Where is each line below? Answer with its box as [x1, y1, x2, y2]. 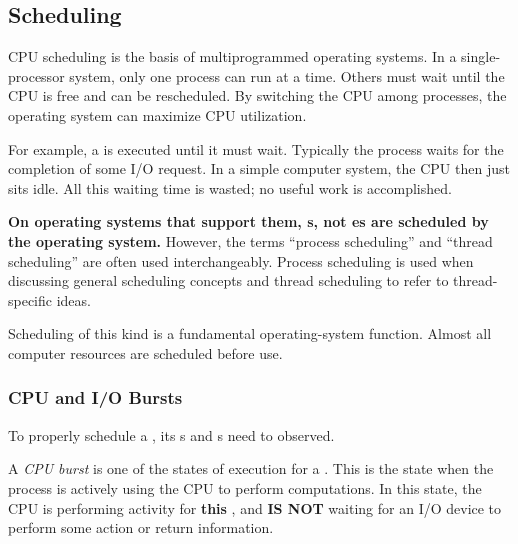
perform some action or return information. [8, 517, 274, 538]
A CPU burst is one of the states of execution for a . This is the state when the [8, 458, 494, 479]
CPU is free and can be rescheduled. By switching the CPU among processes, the [8, 85, 507, 106]
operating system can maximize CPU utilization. [8, 104, 307, 125]
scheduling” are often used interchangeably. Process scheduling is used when [8, 250, 474, 271]
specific [8, 289, 53, 310]
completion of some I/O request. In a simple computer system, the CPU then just [8, 158, 510, 179]
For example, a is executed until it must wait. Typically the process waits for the [8, 138, 504, 159]
